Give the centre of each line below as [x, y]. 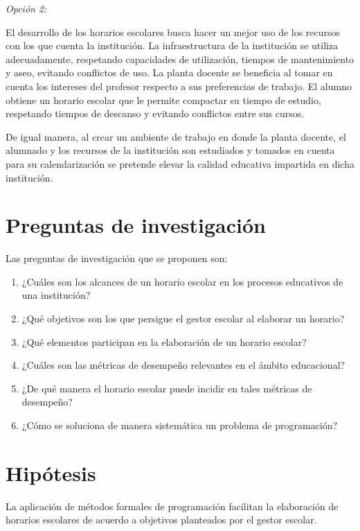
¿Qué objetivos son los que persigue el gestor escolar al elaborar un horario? [183, 319]
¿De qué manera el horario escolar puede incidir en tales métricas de [167, 388]
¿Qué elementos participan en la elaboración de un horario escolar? [164, 341]
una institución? [56, 295]
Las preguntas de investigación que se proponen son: [117, 258]
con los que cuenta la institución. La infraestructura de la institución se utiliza [172, 45]
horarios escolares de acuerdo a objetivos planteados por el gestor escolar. [161, 520]
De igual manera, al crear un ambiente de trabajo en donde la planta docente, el [176, 136]
